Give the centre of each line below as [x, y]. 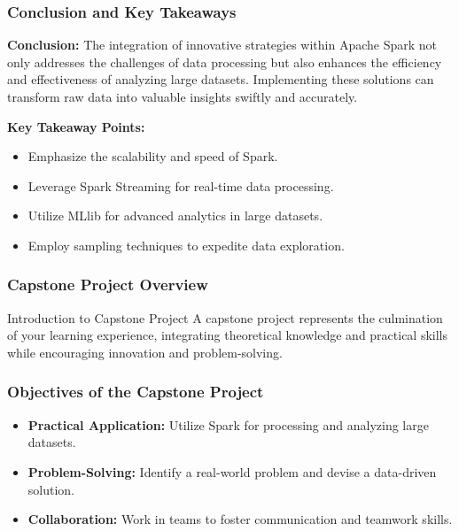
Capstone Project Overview [108, 285]
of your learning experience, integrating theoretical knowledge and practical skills [228, 335]
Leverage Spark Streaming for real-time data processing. [181, 185]
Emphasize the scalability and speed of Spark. [153, 156]
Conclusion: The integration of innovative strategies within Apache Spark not [222, 45]
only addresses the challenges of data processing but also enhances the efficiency [225, 62]
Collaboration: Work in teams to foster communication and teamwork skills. [240, 519]
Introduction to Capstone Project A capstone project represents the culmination [225, 317]
